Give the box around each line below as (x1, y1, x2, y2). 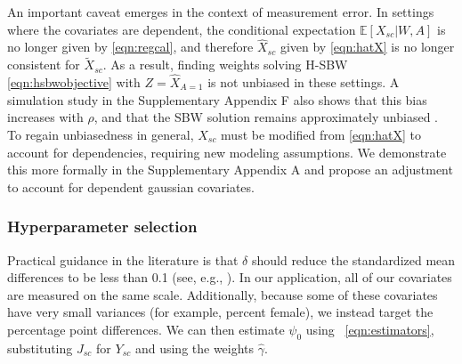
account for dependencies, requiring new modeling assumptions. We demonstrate (7, 142, 447, 161)
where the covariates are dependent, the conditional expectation (7, 20, 356, 38)
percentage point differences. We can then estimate (7, 320, 285, 338)
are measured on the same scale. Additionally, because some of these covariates (7, 285, 438, 303)
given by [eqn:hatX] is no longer (280, 37, 455, 56)
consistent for (7, 55, 80, 74)
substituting (7, 338, 73, 357)
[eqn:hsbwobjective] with (7, 73, 141, 92)
